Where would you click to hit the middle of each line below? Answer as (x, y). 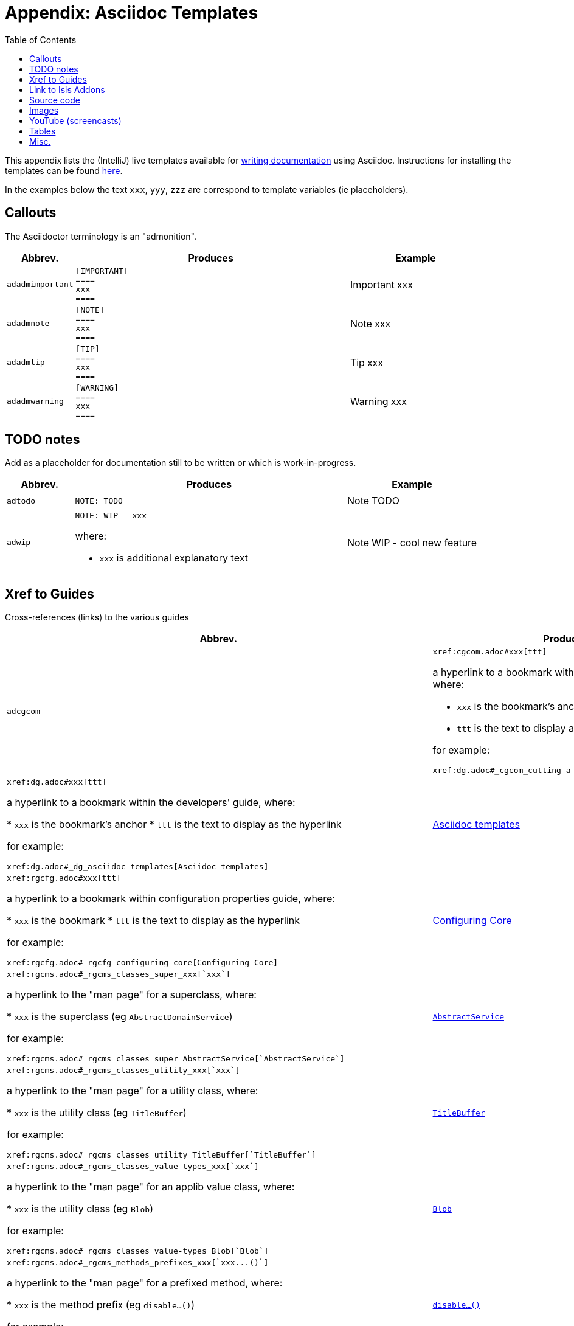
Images (44, 110)
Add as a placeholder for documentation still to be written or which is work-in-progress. (181, 463)
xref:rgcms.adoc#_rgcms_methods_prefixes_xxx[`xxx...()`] (138, 1263)
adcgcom (23, 711)
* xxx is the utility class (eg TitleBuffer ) (97, 1113)
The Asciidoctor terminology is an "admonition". (101, 236)
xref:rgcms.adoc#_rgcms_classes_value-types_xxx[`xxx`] (133, 1167)
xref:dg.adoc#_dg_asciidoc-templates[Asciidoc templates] (138, 867)
